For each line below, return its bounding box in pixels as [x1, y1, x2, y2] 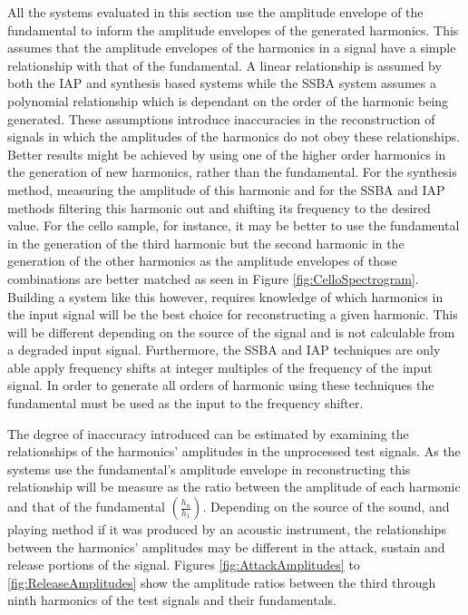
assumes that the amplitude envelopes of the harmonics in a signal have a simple [7, 38, 456, 57]
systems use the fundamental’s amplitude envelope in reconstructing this [7, 459, 411, 478]
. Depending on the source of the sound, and [202, 497, 450, 516]
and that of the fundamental [7, 497, 165, 516]
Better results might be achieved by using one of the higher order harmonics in [7, 144, 446, 163]
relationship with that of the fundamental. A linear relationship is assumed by [7, 55, 442, 74]
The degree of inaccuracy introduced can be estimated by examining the [7, 424, 409, 443]
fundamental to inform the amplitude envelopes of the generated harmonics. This [7, 20, 459, 39]
